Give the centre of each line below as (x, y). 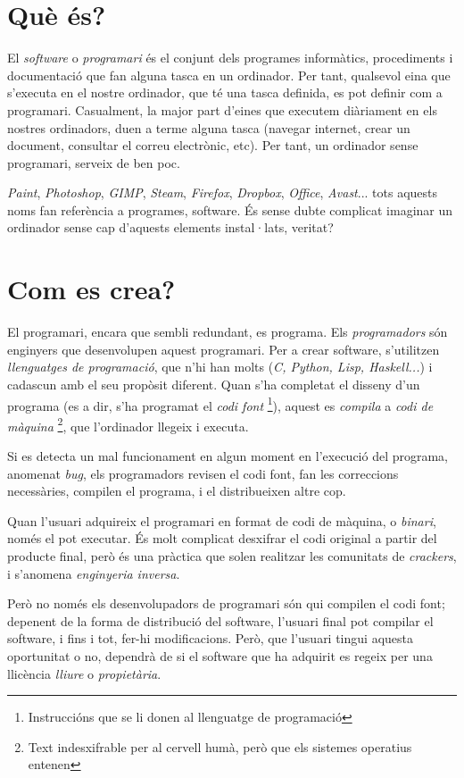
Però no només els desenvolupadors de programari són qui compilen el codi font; (226, 603)
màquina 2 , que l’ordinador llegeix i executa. (128, 424)
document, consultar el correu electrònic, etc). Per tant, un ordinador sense (213, 145)
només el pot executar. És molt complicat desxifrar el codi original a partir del (222, 538)
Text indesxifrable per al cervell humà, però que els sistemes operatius (220, 746)
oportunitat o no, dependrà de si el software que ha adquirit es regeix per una (220, 656)
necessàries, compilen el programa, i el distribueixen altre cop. (177, 491)
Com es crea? (91, 289)
